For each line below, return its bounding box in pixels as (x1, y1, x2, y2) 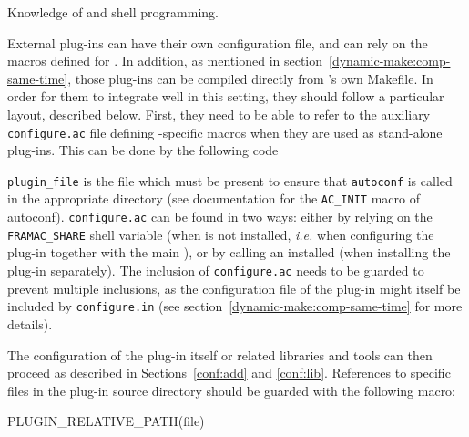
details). (7, 314, 53, 333)
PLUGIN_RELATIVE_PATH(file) (7, 411, 205, 431)
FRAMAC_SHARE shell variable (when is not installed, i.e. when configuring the (7, 224, 434, 244)
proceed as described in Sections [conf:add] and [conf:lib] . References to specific (7, 363, 451, 382)
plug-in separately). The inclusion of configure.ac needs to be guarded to (7, 261, 424, 280)
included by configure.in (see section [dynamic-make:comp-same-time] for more (7, 297, 463, 316)
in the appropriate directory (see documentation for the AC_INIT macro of (7, 189, 420, 208)
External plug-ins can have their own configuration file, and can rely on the (7, 33, 428, 52)
